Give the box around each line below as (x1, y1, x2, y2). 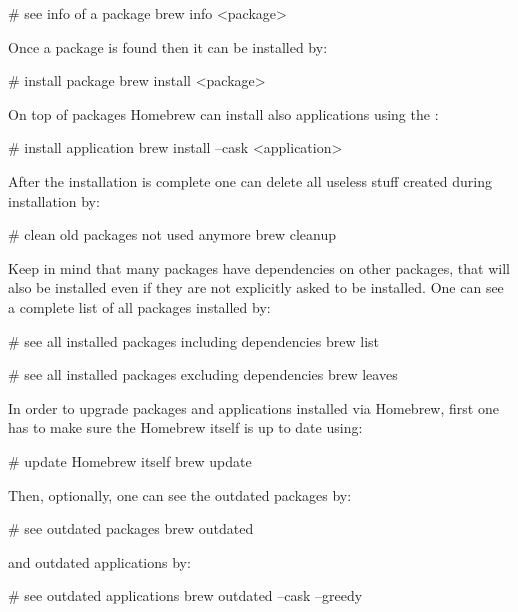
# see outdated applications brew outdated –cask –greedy (8, 585, 363, 606)
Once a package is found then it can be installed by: (8, 36, 328, 57)
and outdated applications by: (8, 551, 191, 572)
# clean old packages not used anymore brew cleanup (8, 224, 337, 245)
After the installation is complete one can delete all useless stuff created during (8, 170, 492, 191)
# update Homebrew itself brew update (8, 450, 252, 471)
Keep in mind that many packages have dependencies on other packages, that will (8, 257, 510, 278)
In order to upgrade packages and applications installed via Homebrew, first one (8, 397, 499, 418)
